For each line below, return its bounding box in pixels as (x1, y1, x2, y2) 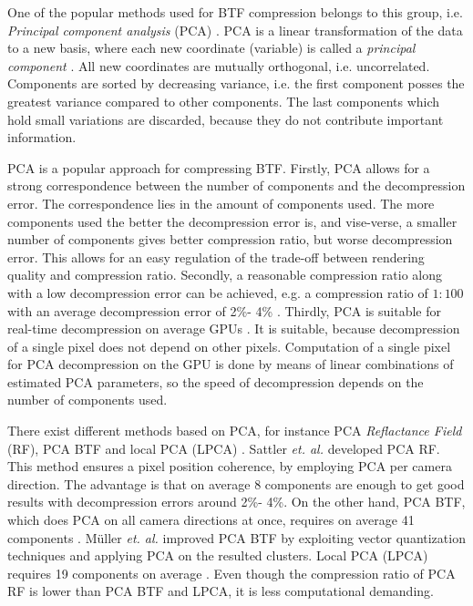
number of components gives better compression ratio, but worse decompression (7, 230, 453, 249)
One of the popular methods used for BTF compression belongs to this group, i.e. (7, 3, 463, 21)
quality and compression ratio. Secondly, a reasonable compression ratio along (7, 265, 442, 284)
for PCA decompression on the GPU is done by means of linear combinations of (7, 354, 454, 374)
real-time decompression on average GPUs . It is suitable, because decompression (7, 319, 460, 338)
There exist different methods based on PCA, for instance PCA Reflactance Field (7, 421, 462, 440)
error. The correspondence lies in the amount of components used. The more (7, 193, 435, 212)
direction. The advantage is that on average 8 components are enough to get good (7, 474, 465, 493)
